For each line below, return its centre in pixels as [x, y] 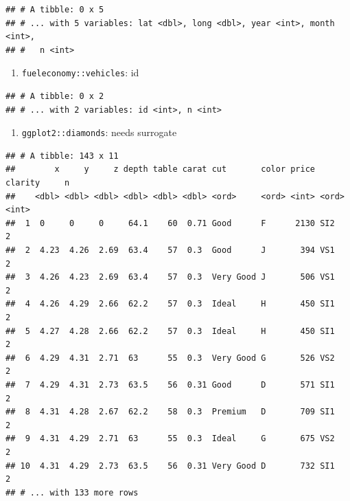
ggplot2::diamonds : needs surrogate [99, 132]
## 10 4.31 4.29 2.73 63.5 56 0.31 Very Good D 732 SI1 [170, 466]
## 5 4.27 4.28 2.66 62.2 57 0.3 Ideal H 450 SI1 [170, 331]
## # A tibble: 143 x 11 [62, 156]
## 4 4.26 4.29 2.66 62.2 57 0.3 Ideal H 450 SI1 [170, 304]
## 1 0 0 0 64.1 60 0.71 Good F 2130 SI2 [170, 223]
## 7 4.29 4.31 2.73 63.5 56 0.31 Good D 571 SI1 [170, 385]
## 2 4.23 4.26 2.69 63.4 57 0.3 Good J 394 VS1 [170, 250]
